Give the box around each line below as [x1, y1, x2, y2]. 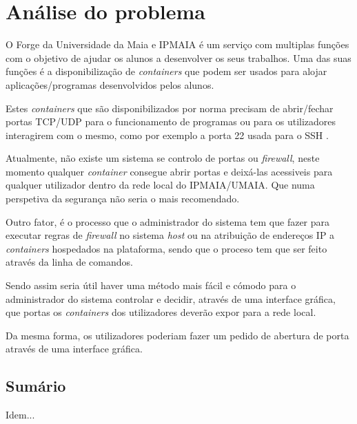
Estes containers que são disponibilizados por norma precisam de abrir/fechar [6, 100, 334, 115]
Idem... [6, 407, 35, 422]
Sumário [6, 375, 66, 396]
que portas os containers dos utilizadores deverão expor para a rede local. [6, 305, 316, 319]
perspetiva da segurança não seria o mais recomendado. [6, 191, 240, 206]
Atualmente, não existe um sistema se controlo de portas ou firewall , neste [6, 151, 320, 165]
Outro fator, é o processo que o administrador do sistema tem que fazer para [6, 214, 330, 229]
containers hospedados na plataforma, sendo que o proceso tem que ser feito [6, 241, 327, 255]
